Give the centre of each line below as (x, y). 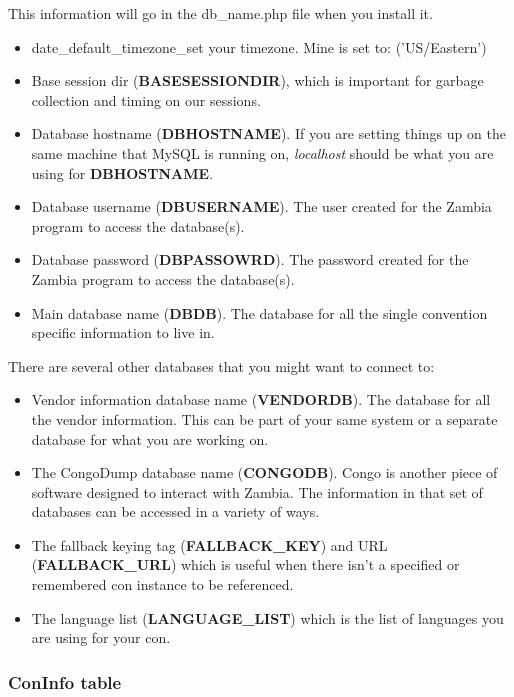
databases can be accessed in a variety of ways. (175, 511)
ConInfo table (65, 681)
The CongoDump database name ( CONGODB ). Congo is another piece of (264, 472)
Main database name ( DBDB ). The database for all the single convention (259, 312)
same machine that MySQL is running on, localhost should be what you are (262, 152)
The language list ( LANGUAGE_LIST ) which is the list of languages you (267, 617)
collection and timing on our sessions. (146, 99)
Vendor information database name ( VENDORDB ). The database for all (261, 399)
